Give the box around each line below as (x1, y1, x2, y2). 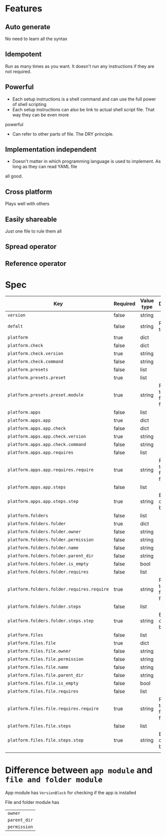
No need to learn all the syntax (5, 36, 68, 42)
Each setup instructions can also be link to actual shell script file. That (12, 106, 155, 112)
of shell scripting (12, 101, 47, 107)
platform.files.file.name (7, 664, 69, 670)
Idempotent (5, 50, 42, 58)
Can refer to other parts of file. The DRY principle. (12, 131, 114, 137)
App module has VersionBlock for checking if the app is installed (5, 789, 136, 795)
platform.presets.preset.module (7, 392, 84, 397)
